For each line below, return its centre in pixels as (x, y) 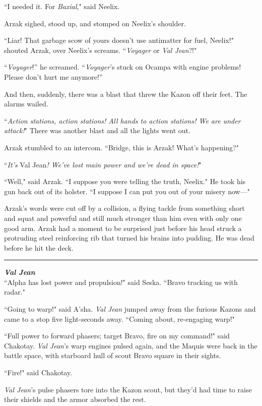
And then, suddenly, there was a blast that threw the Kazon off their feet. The (126, 94)
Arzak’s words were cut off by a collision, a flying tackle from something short (124, 208)
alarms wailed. (26, 104)
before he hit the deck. (39, 247)
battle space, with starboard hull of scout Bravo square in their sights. (113, 355)
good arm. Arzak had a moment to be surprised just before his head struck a (123, 228)
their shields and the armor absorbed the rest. (75, 399)
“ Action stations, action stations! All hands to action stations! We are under (122, 120)
